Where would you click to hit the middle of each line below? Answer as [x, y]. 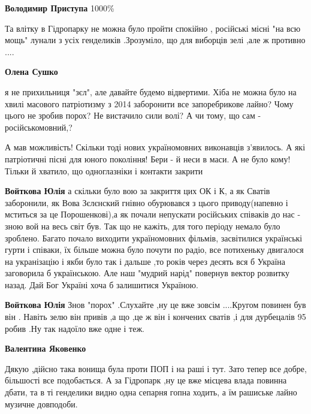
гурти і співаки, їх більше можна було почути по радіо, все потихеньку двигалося [154, 250]
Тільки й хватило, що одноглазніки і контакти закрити [104, 170]
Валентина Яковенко [46, 348]
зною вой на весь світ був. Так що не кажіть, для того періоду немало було [143, 226]
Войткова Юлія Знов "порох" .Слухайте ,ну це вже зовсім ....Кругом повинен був [155, 305]
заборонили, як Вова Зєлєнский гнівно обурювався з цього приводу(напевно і [147, 202]
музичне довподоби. [41, 404]
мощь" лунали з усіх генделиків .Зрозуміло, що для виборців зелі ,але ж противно [155, 40]
